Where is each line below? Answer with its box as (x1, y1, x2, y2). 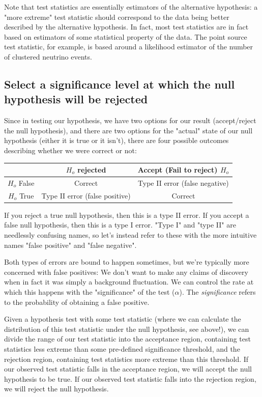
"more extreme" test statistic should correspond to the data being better (4, 11, 229, 22)
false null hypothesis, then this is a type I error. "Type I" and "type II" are (4, 219, 236, 230)
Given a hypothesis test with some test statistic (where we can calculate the (4, 314, 241, 324)
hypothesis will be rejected (4, 91, 148, 107)
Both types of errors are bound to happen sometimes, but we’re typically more (4, 257, 249, 267)
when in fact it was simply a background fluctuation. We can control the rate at (4, 276, 254, 287)
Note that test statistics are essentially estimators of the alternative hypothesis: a (4, 2, 258, 12)
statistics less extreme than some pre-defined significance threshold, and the (4, 343, 240, 354)
